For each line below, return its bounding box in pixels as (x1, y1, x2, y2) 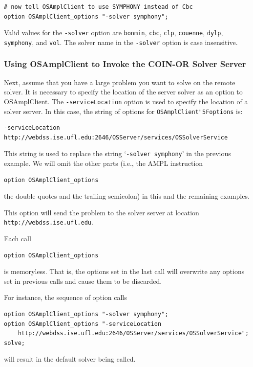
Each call (4, 233, 31, 244)
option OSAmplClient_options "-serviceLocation (4, 320, 162, 327)
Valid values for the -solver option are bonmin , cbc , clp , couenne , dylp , (4, 27, 223, 38)
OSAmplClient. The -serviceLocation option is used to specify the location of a (4, 96, 248, 106)
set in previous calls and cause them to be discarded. (4, 275, 162, 286)
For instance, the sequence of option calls (4, 292, 127, 302)
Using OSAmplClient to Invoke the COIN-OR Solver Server (4, 58, 246, 70)
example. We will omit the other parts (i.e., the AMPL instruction (4, 158, 203, 168)
